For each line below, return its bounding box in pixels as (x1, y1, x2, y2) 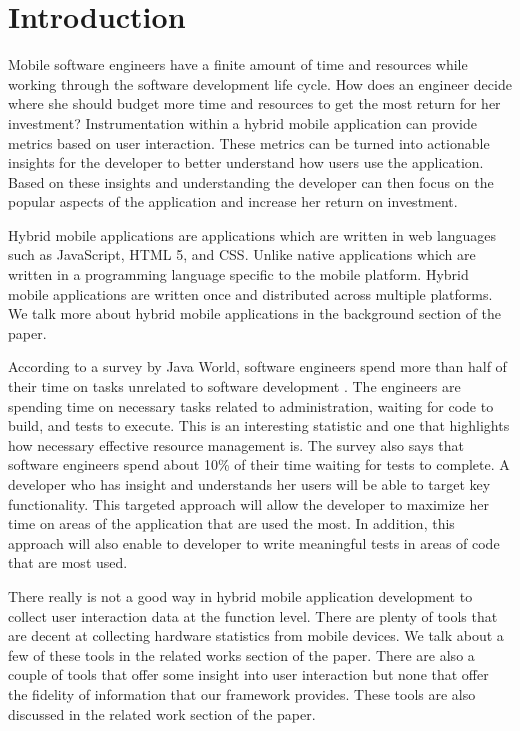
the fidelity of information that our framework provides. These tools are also (8, 683, 476, 704)
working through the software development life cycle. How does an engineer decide (8, 73, 512, 94)
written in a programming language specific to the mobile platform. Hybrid (8, 264, 469, 285)
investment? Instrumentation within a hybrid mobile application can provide (8, 112, 477, 133)
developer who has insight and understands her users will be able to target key (8, 474, 491, 494)
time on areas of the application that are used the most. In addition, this (8, 513, 455, 534)
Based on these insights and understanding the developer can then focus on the (8, 171, 494, 192)
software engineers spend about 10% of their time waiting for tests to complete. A (8, 454, 510, 475)
